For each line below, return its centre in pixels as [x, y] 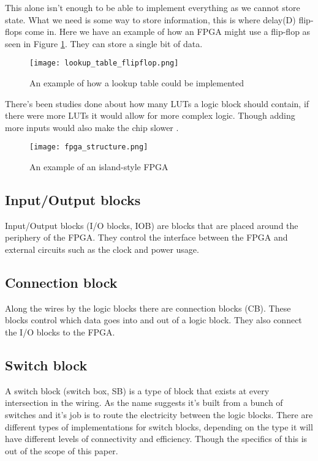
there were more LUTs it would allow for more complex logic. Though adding [150, 115]
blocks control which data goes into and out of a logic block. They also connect [153, 320]
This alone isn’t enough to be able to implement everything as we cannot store [153, 7]
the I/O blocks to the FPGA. [60, 332]
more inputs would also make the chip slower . [92, 127]
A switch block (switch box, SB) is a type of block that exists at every [137, 390]
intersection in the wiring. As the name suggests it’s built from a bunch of [144, 403]
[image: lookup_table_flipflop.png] [104, 63]
